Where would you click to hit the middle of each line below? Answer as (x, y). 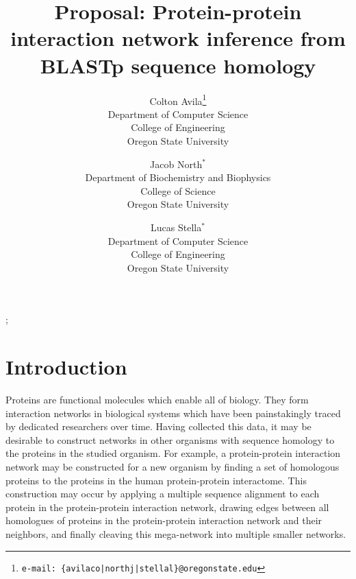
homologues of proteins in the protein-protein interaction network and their (164, 520)
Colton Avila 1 (178, 99)
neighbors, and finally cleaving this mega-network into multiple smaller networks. (176, 533)
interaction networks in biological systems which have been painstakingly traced (173, 413)
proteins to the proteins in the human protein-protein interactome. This (156, 480)
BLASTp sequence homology (178, 65)
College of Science (178, 190)
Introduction (66, 367)
